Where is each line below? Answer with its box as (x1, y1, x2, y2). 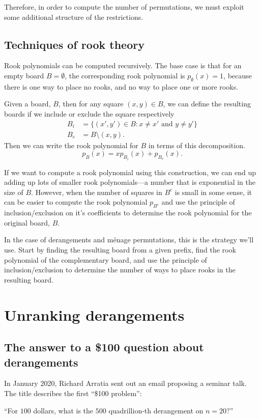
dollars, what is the (33, 405, 94, 415)
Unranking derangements (4, 304, 185, 325)
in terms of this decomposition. (148, 139, 245, 150)
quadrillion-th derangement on (108, 405, 204, 415)
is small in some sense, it (175, 186, 252, 197)
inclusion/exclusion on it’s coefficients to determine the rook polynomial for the (4, 207, 252, 218)
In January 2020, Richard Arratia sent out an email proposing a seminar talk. (4, 378, 247, 388)
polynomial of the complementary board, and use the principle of (4, 254, 207, 265)
